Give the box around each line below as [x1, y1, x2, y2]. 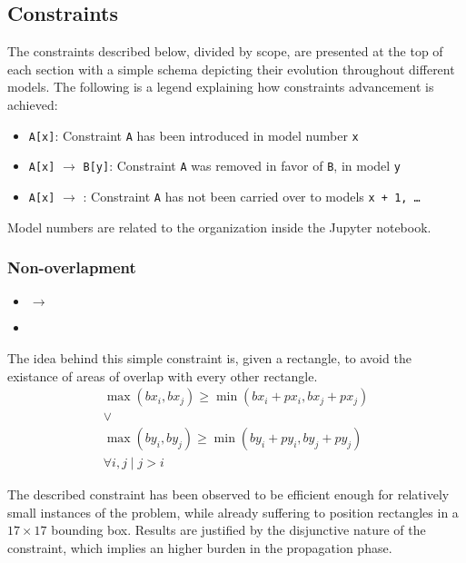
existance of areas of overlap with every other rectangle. [7, 366, 318, 385]
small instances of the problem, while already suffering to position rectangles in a [7, 502, 459, 521]
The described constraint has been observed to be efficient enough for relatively [7, 485, 450, 504]
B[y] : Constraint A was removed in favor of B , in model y [83, 156, 401, 175]
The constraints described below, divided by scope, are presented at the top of [7, 42, 443, 61]
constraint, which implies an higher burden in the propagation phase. [7, 538, 392, 558]
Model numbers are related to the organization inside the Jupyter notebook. [7, 217, 431, 236]
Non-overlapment [7, 256, 136, 279]
